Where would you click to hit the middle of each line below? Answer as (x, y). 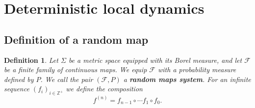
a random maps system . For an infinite (187, 79)
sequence (17, 89)
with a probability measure (197, 69)
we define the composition (104, 89)
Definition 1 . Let (31, 60)
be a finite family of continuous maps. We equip (76, 69)
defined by (19, 79)
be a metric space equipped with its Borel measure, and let (155, 60)
